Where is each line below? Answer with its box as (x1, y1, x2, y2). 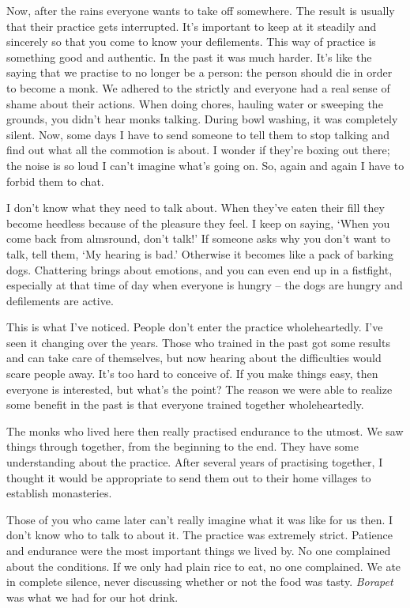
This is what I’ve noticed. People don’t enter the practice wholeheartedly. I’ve (6, 319, 383, 335)
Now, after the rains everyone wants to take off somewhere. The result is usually (6, 2, 395, 18)
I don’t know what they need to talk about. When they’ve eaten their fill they (6, 199, 385, 216)
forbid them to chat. (6, 172, 104, 189)
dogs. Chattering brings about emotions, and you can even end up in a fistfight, (6, 261, 393, 278)
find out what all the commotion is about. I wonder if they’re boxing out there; (6, 142, 390, 158)
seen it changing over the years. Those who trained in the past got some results (6, 334, 390, 350)
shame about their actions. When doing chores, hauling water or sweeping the (6, 95, 383, 111)
